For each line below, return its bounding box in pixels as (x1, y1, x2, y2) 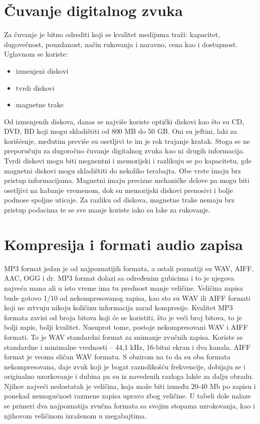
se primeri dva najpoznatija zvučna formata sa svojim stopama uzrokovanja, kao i (4, 400, 255, 411)
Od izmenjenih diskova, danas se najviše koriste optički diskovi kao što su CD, (4, 116, 244, 126)
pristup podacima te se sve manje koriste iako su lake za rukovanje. (4, 204, 210, 215)
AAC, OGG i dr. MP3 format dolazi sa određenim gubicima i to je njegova (4, 273, 234, 283)
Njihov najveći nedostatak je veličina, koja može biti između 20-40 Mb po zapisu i (4, 380, 256, 391)
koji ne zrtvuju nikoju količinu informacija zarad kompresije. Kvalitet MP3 (4, 302, 233, 313)
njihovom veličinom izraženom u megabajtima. (4, 410, 147, 420)
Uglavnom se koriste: (4, 49, 68, 59)
